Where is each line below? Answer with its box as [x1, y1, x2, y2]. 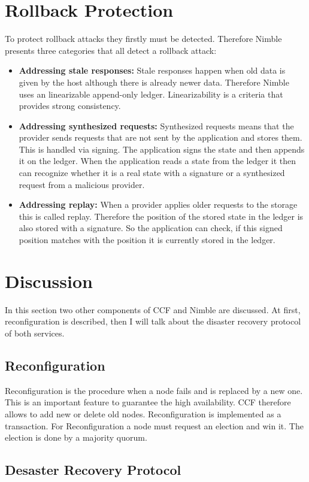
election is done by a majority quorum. [5, 431, 147, 444]
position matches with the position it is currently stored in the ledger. [19, 234, 275, 246]
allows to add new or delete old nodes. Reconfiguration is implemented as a [5, 407, 281, 420]
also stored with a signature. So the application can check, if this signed [19, 222, 283, 234]
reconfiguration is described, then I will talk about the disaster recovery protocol [5, 315, 301, 328]
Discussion [5, 268, 93, 293]
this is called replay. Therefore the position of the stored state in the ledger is [19, 210, 304, 222]
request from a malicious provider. [19, 178, 145, 190]
